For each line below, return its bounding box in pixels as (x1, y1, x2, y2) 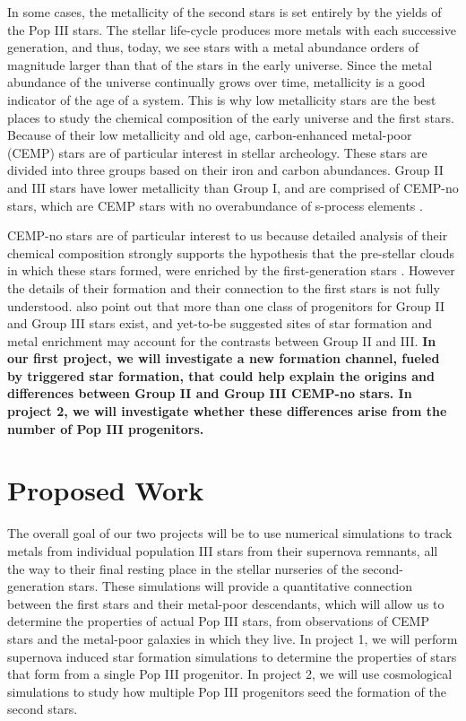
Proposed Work (7, 472, 204, 508)
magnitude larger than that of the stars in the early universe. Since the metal (7, 55, 433, 74)
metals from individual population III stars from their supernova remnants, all (7, 541, 438, 560)
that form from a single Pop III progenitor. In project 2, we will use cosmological (7, 665, 453, 683)
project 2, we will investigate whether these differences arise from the (7, 402, 447, 421)
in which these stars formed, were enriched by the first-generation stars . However (7, 261, 455, 280)
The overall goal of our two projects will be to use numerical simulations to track (7, 524, 453, 543)
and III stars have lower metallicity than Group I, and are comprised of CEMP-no (7, 178, 459, 196)
